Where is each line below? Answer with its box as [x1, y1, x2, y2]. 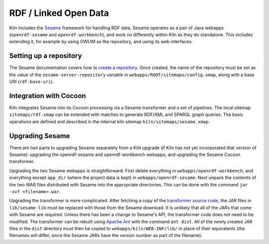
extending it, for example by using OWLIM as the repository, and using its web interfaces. [9, 39, 193, 45]
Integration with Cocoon [9, 91, 86, 100]
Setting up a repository [9, 52, 82, 60]
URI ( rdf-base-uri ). [9, 79, 54, 84]
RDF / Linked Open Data [9, 7, 109, 18]
